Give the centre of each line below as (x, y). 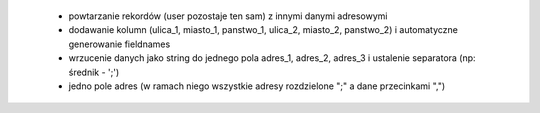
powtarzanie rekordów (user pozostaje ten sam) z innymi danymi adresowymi (228, 16)
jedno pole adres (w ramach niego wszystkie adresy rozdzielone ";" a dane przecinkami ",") (257, 86)
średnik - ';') (94, 72)
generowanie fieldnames (119, 44)
